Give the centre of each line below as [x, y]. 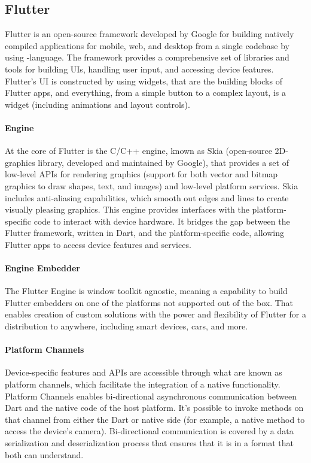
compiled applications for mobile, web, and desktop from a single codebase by [147, 45]
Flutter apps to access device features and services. [98, 244]
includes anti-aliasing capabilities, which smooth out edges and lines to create [147, 197]
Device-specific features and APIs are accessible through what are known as [144, 372]
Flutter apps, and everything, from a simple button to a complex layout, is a [145, 93]
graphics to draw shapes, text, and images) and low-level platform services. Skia [152, 185]
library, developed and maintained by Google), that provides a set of [163, 162]
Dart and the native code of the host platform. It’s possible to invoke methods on [154, 408]
